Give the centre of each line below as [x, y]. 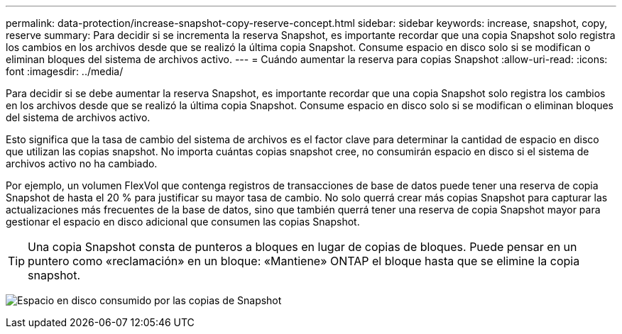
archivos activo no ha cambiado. [82, 163]
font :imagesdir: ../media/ [65, 71]
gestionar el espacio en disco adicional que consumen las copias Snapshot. [183, 222]
